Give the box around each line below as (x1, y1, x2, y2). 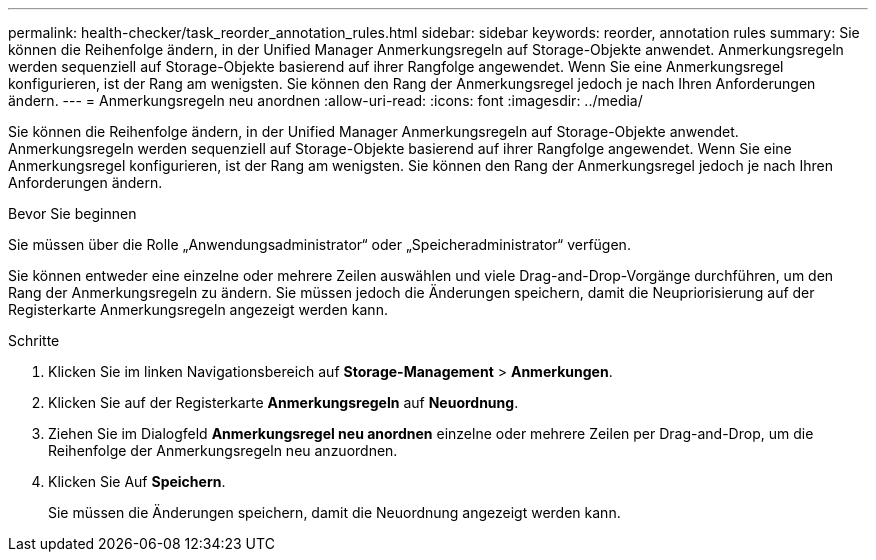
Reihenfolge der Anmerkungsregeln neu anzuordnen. (48, 442, 398, 459)
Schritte (8, 332, 60, 349)
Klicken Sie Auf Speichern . (48, 473, 226, 490)
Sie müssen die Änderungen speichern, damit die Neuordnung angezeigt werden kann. (48, 504, 621, 521)
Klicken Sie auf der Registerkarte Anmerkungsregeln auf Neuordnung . (48, 394, 519, 411)
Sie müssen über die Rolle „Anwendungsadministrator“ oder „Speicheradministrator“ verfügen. (8, 236, 631, 253)
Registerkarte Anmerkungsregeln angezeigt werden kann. (8, 301, 388, 318)
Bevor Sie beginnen (8, 205, 137, 222)
